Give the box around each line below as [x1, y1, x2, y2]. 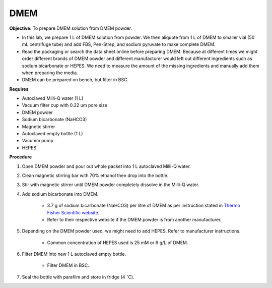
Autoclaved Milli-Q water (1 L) [22, 95, 84, 101]
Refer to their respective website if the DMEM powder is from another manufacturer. [47, 216, 222, 222]
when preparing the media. [22, 70, 78, 76]
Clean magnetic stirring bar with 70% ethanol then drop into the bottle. [22, 172, 169, 179]
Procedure [9, 154, 32, 160]
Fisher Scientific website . [47, 209, 100, 215]
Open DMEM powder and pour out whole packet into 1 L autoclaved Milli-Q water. [22, 163, 191, 169]
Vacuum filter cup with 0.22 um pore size [22, 102, 108, 108]
